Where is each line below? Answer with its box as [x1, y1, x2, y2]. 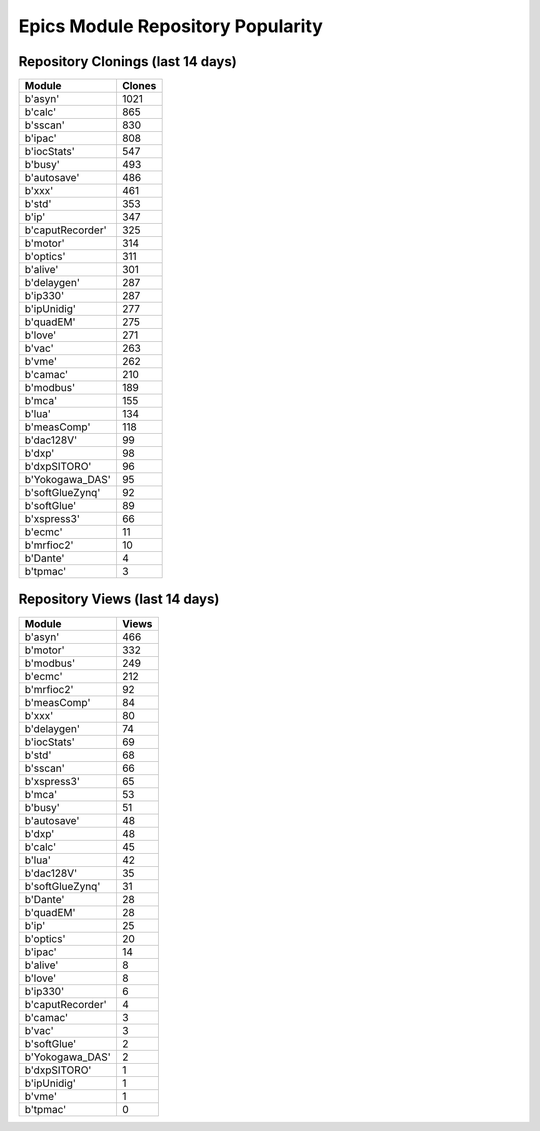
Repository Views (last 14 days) [18, 591, 220, 608]
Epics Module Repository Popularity [18, 15, 324, 37]
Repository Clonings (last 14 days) [18, 53, 237, 70]
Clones [121, 79, 157, 93]
